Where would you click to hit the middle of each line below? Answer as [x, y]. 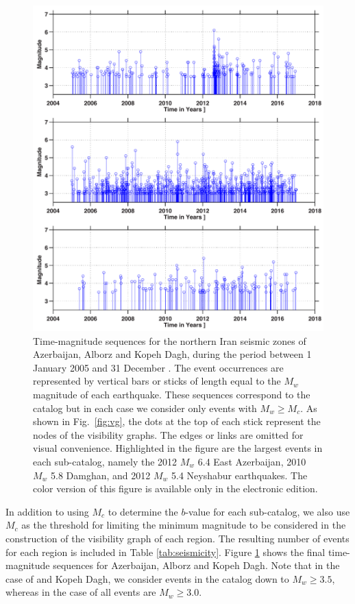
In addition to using [47, 511]
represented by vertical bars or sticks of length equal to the [157, 381]
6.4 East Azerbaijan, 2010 [252, 461]
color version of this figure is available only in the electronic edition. [175, 488]
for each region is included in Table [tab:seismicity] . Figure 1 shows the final [166, 552]
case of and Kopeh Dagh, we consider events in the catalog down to [147, 578]
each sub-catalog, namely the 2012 [105, 461]
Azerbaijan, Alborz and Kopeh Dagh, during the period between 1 [172, 354]
